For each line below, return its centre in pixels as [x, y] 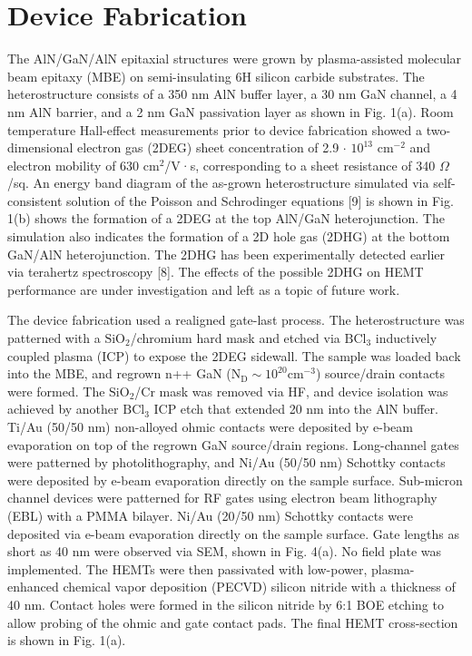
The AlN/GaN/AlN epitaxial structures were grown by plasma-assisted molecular [235, 59]
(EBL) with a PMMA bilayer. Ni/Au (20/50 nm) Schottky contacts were [210, 515]
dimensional [40, 147]
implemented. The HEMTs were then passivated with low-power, [187, 568]
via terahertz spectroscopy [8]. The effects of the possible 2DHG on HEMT [216, 272]
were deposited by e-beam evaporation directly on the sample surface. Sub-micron [235, 480]
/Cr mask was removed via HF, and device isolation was [291, 391]
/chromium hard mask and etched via [235, 338]
